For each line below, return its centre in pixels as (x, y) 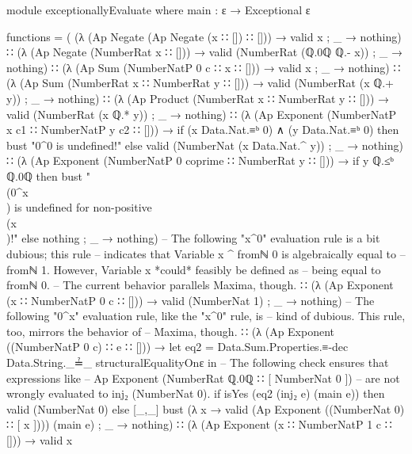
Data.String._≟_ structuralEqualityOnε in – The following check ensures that (198, 362)
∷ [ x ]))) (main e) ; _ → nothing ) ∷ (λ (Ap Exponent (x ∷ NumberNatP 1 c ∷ (199, 424)
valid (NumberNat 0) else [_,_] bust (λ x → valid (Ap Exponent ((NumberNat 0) (206, 408)
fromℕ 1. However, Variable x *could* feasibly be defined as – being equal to (194, 269)
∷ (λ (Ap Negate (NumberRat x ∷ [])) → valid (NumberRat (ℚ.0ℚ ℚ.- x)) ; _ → (204, 52)
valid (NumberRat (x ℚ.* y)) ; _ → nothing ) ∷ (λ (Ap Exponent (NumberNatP (202, 114)
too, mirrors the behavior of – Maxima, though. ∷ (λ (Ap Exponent (171, 331)
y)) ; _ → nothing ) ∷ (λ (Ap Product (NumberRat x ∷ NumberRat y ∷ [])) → (198, 98)
